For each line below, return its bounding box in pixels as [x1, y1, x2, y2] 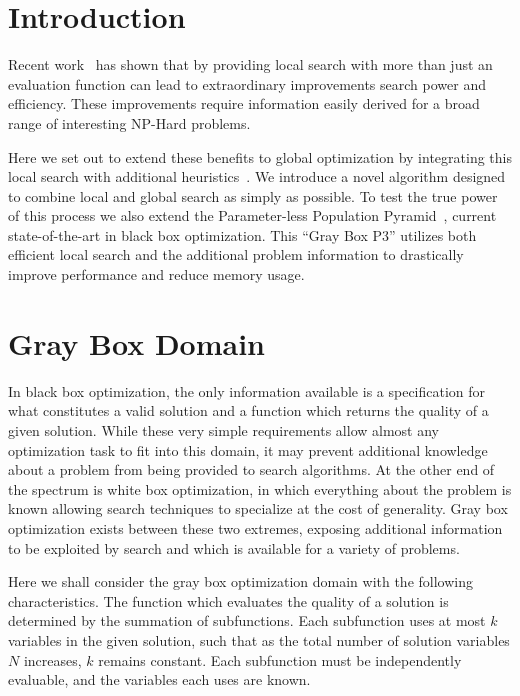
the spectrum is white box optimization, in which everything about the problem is [8, 478, 512, 499]
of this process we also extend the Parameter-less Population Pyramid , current [8, 205, 497, 226]
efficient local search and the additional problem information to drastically [8, 244, 464, 265]
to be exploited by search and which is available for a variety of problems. [8, 537, 460, 558]
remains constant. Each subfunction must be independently [98, 649, 462, 670]
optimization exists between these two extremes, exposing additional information [8, 517, 503, 538]
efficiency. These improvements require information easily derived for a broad [8, 93, 480, 114]
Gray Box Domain [8, 322, 265, 363]
